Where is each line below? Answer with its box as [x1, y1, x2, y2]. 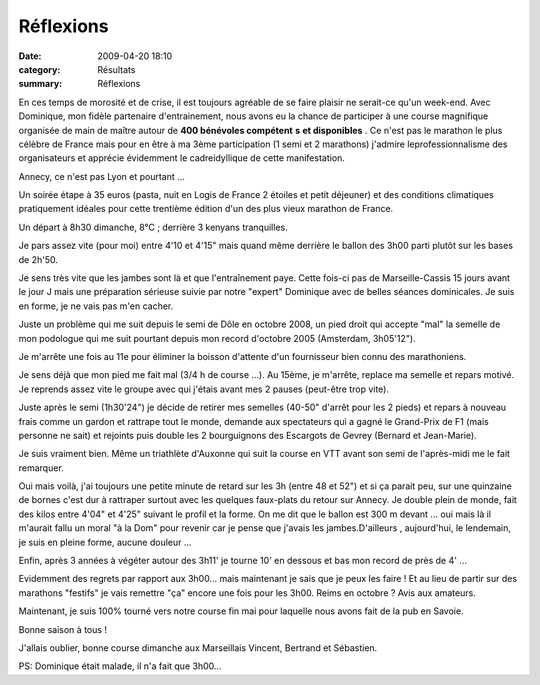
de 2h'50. [18, 253, 59, 265]
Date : [18, 50, 42, 62]
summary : [18, 78, 63, 90]
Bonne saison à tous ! [18, 623, 108, 635]
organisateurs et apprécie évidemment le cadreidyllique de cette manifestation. [18, 152, 345, 164]
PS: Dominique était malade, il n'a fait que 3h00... [18, 660, 222, 672]
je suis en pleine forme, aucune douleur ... [18, 536, 192, 548]
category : [18, 63, 61, 75]
